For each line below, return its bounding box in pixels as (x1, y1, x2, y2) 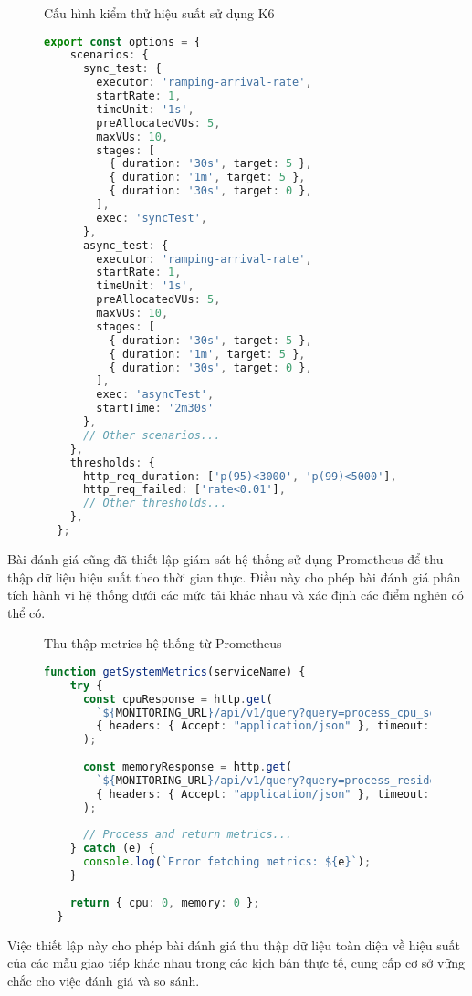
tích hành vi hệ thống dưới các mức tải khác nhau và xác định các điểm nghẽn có (7, 585, 464, 604)
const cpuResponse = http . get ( (82, 692, 273, 706)
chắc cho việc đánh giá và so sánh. (7, 970, 200, 990)
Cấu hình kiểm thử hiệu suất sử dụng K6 (44, 4, 275, 22)
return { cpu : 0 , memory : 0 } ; (69, 896, 260, 909)
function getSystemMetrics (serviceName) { (44, 665, 306, 678)
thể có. (7, 603, 46, 622)
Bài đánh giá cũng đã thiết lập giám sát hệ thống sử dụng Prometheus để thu (7, 549, 444, 568)
